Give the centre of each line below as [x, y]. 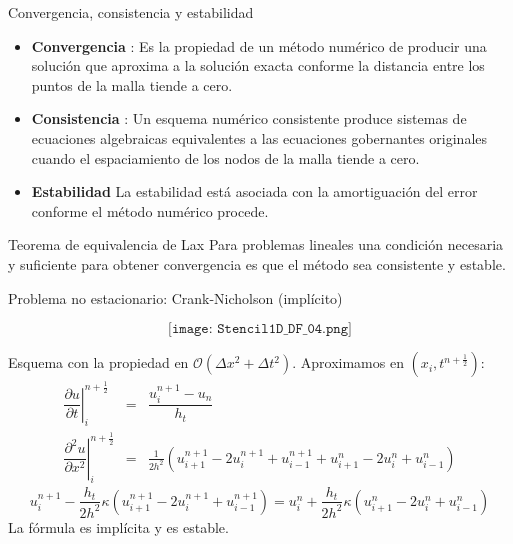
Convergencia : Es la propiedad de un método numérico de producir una [259, 45]
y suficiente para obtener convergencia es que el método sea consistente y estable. [257, 263]
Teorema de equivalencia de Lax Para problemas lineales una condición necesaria [256, 244]
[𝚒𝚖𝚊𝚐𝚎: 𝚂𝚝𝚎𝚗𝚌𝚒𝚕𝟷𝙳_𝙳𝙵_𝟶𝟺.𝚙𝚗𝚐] [260, 329]
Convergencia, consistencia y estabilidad [131, 12]
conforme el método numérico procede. [150, 210]
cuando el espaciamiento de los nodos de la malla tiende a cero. [225, 157]
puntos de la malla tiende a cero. [132, 84]
